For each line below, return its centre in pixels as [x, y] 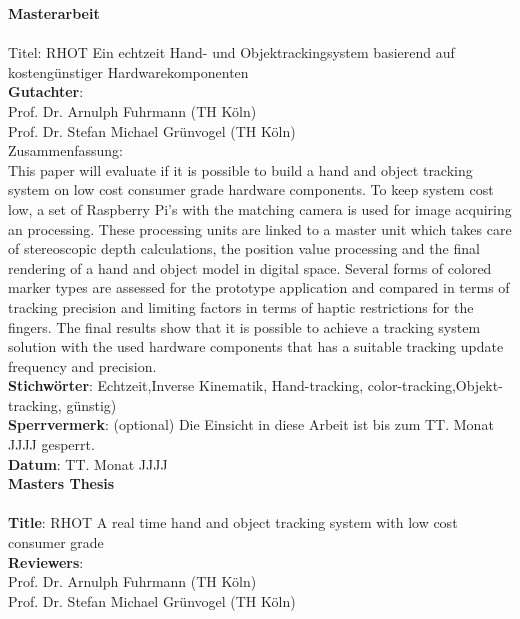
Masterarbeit [54, 13]
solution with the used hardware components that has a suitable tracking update [256, 346]
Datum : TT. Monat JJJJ [88, 463]
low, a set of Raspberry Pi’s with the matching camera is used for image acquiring [260, 208]
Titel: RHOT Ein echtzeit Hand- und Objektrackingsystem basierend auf [231, 52]
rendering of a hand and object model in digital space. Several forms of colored [250, 267]
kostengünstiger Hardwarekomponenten [128, 71]
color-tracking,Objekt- [435, 385]
